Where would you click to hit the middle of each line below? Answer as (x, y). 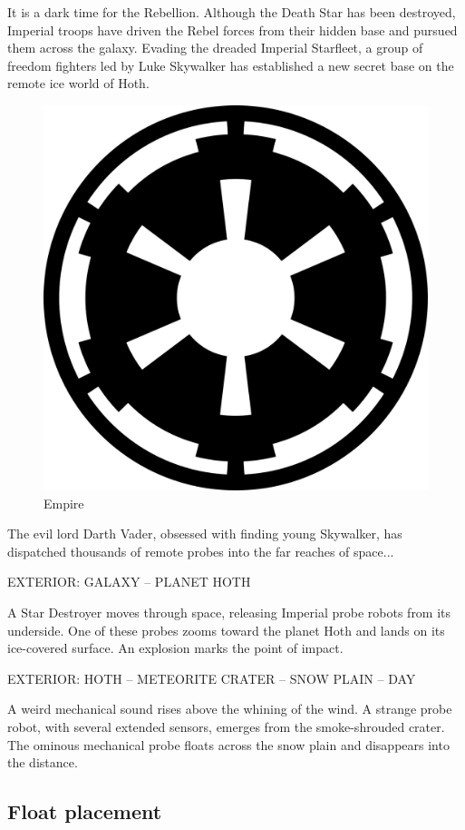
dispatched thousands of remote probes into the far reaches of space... (201, 551)
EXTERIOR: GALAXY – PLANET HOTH (129, 582)
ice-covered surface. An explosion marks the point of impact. (175, 648)
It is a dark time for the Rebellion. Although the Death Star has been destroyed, (232, 12)
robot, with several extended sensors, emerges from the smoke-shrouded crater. (226, 726)
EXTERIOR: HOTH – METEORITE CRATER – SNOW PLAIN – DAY (212, 678)
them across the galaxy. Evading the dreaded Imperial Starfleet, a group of (215, 48)
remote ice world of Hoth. (78, 83)
